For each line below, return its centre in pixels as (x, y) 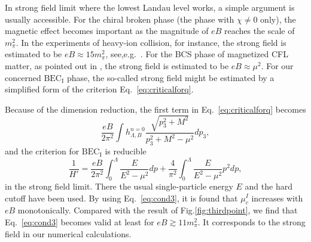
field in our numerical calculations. (68, 233)
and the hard (269, 186)
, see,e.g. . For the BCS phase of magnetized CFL (197, 54)
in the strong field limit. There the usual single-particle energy (119, 186)
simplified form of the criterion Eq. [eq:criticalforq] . (99, 89)
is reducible (126, 151)
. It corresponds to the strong (251, 221)
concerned (23, 77)
